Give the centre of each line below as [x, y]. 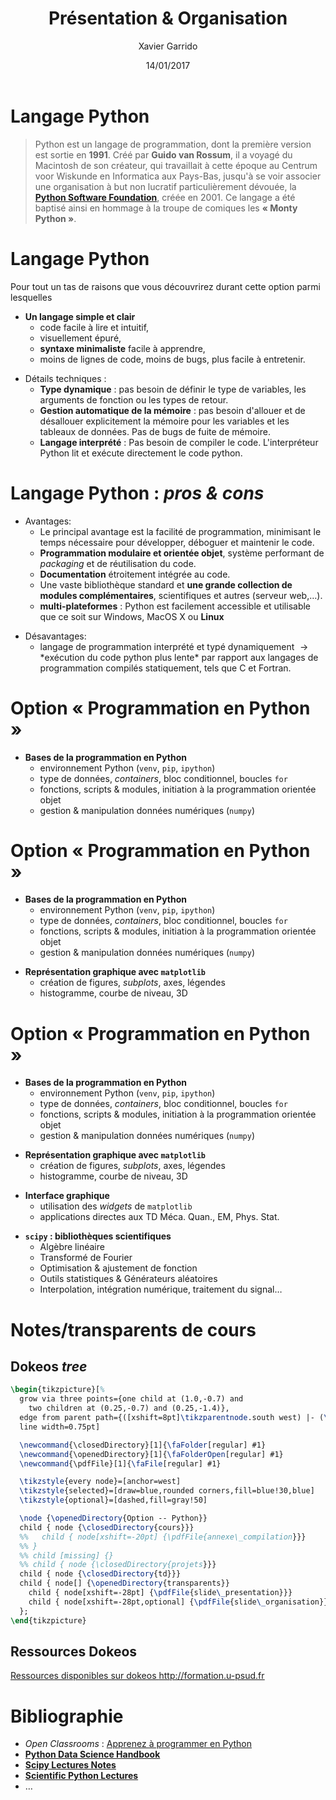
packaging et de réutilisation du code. [118, 563]
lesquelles [31, 297]
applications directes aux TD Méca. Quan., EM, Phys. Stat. [159, 1217]
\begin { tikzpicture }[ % [57, 1390]
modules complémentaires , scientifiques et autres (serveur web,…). [181, 595]
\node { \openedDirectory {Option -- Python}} [113, 1518]
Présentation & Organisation [168, 18]
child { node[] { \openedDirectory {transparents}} [124, 1583]
